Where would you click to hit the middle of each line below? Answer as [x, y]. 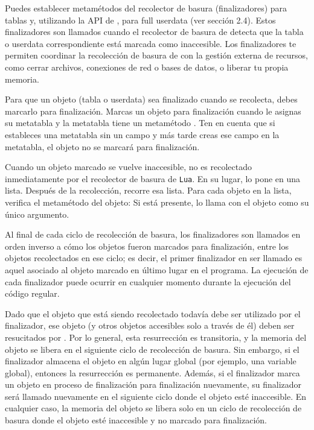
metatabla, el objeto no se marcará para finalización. [102, 146]
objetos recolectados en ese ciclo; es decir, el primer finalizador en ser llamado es [154, 258]
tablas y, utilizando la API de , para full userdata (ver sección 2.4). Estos [140, 20]
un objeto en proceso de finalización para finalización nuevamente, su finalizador [153, 384]
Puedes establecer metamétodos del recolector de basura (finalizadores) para [146, 8]
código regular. [32, 293]
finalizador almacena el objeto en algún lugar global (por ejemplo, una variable [151, 361]
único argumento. [37, 214]
